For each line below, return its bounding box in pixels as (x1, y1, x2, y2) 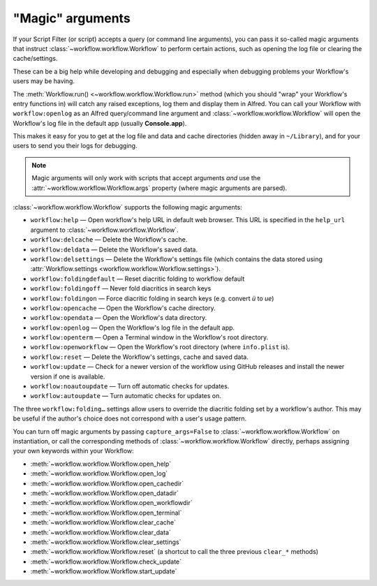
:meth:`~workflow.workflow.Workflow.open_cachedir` (30, 479, 184, 488)
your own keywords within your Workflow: (13, 447, 134, 455)
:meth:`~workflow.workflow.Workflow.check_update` (30, 557, 182, 566)
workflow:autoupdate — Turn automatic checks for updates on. (30, 392, 221, 400)
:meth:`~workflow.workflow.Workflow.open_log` (30, 469, 168, 478)
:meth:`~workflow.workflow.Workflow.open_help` (30, 460, 172, 468)
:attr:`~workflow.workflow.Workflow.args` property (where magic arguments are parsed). (31, 184, 288, 192)
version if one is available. (30, 372, 105, 381)
